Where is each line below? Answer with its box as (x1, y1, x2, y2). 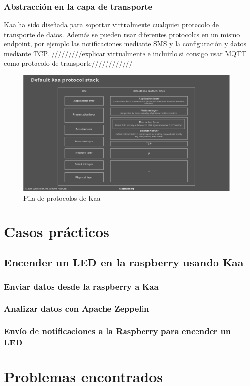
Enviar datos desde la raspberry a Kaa (4, 280, 159, 292)
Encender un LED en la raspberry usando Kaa (4, 255, 244, 270)
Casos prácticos (4, 221, 109, 241)
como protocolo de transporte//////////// (4, 58, 133, 68)
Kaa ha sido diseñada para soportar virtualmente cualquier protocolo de (4, 20, 219, 30)
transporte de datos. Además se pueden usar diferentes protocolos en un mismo (4, 29, 240, 39)
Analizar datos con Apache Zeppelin (4, 303, 149, 315)
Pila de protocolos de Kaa (23, 192, 101, 203)
